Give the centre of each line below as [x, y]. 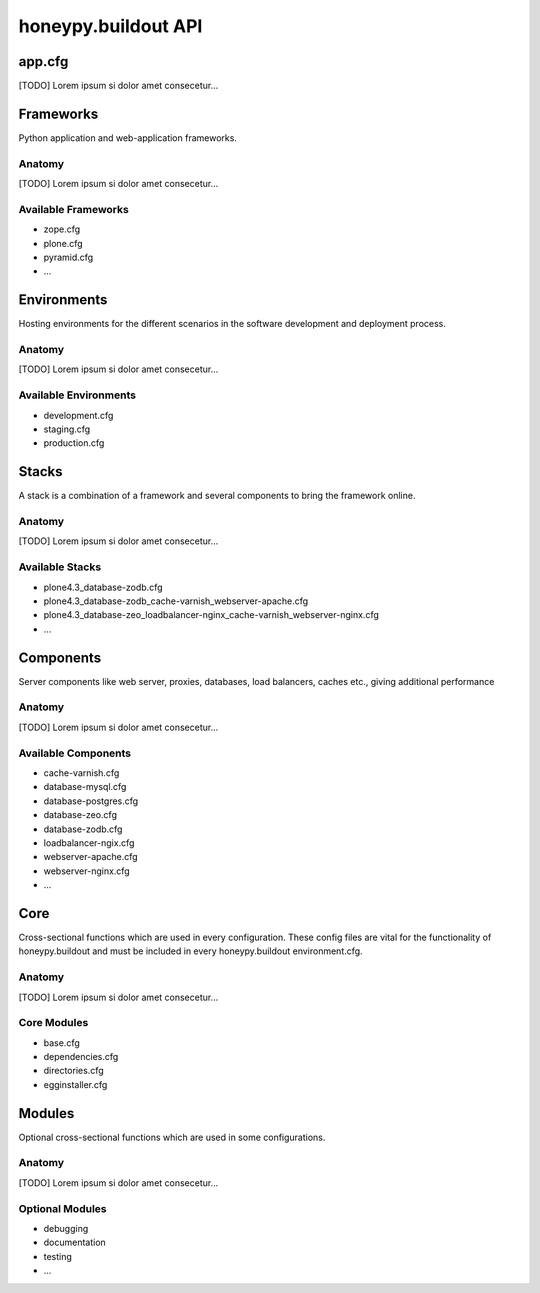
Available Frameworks [73, 209]
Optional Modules [62, 1208]
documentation [75, 1242]
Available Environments [77, 395]
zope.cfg [62, 229]
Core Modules [53, 1023]
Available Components [75, 753]
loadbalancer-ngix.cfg [89, 842]
